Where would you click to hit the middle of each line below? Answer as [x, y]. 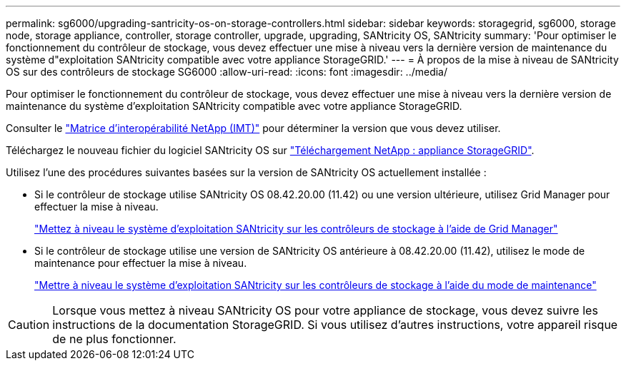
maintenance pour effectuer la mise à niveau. [141, 263]
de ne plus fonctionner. [114, 339]
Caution [29, 325]
